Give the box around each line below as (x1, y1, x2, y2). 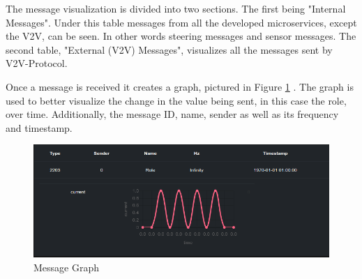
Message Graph (33, 259, 100, 274)
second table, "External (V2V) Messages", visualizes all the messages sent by (6, 42, 333, 56)
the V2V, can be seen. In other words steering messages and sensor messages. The (6, 29, 356, 43)
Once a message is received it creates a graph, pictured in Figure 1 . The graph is (6, 79, 354, 93)
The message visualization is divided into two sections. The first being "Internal (6, 1, 346, 15)
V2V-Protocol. (6, 56, 68, 70)
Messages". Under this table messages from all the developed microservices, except (6, 15, 357, 29)
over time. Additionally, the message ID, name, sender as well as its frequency (6, 107, 339, 121)
